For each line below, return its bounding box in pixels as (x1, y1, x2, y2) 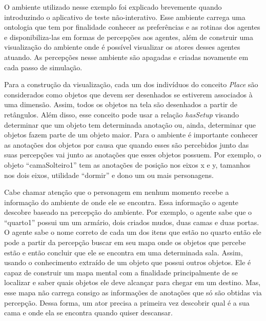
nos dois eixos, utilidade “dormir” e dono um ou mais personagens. (4, 169, 214, 180)
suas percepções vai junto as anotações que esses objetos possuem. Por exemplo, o (4, 149, 261, 160)
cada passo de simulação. (4, 62, 83, 72)
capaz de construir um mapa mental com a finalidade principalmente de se (4, 267, 238, 277)
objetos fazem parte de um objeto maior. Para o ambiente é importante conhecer (4, 129, 258, 140)
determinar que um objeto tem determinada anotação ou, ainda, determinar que (4, 119, 256, 130)
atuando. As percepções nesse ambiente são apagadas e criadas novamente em (4, 51, 249, 62)
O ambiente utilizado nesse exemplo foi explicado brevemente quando (4, 2, 222, 12)
